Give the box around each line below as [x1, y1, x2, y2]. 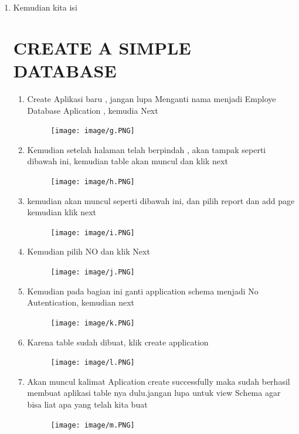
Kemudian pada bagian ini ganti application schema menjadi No [27, 284, 259, 297]
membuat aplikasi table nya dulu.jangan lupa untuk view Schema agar [27, 386, 281, 399]
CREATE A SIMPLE [13, 35, 191, 59]
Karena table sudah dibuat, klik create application [27, 335, 209, 348]
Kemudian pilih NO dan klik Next [27, 245, 150, 257]
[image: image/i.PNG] [50, 228, 135, 237]
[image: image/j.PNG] [50, 268, 135, 277]
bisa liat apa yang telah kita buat [27, 398, 148, 410]
